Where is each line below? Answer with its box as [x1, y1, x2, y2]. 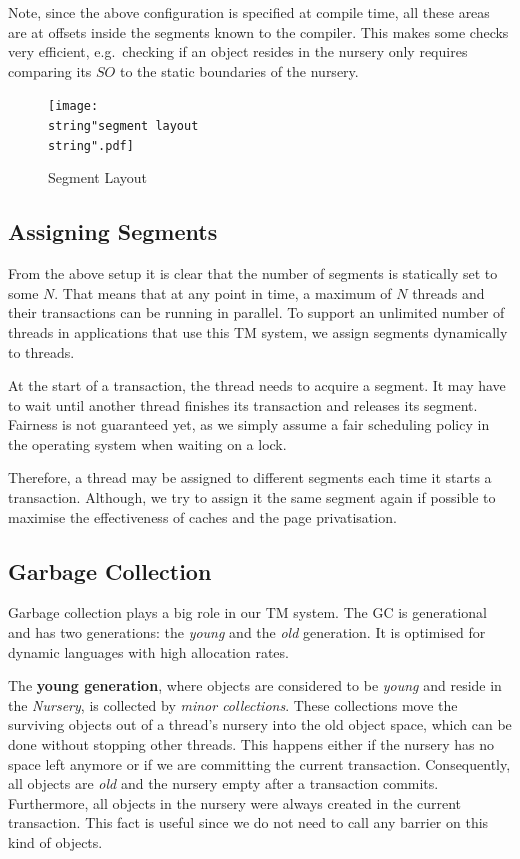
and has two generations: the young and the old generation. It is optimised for [8, 622, 486, 643]
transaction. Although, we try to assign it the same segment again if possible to [8, 487, 496, 508]
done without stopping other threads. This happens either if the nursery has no [8, 734, 495, 755]
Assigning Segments [8, 216, 218, 247]
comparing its [8, 60, 92, 81]
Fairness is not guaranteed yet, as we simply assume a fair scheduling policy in [8, 414, 490, 435]
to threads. [8, 341, 75, 362]
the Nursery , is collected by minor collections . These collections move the [8, 694, 458, 715]
